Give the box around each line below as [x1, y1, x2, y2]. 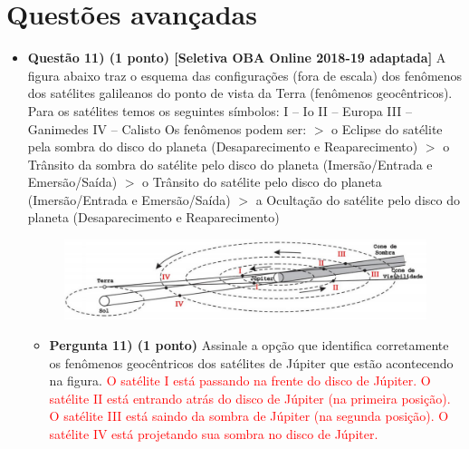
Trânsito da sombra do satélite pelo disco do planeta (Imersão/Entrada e [27, 154, 433, 173]
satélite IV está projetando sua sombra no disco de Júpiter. [49, 425, 378, 443]
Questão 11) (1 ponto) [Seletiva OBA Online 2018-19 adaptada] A [27, 48, 446, 67]
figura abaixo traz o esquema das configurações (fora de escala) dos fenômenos [27, 65, 463, 84]
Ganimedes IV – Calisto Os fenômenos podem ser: [27, 119, 307, 138]
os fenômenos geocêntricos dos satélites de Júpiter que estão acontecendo [49, 353, 454, 372]
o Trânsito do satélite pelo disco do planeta [142, 172, 382, 191]
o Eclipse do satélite [331, 119, 443, 138]
